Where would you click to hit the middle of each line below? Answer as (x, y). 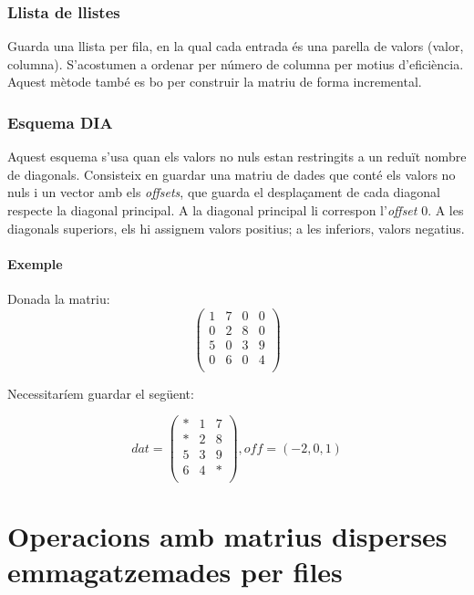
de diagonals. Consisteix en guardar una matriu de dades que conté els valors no (232, 174)
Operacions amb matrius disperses (227, 535)
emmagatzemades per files (175, 571)
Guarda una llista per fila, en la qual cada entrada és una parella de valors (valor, (236, 46)
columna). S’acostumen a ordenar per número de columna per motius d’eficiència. (236, 63)
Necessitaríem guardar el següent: (101, 393)
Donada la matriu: (59, 298)
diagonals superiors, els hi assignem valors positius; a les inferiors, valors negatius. (236, 228)
